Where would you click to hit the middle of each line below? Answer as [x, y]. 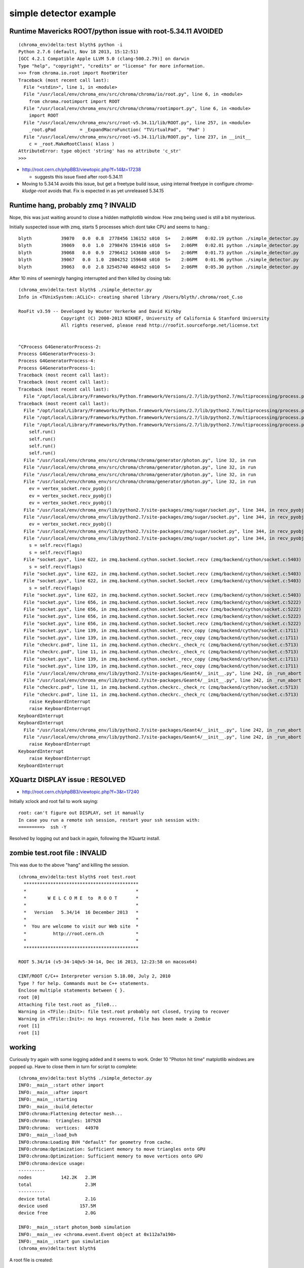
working [23, 1047]
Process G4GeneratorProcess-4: [57, 361]
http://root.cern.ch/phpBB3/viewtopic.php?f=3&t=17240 [81, 792]
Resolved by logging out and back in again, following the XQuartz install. [85, 838]
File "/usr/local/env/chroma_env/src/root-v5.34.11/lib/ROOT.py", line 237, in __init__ [137, 137]
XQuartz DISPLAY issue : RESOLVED [68, 780]
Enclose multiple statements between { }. [72, 990]
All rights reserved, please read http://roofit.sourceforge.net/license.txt [160, 325]
